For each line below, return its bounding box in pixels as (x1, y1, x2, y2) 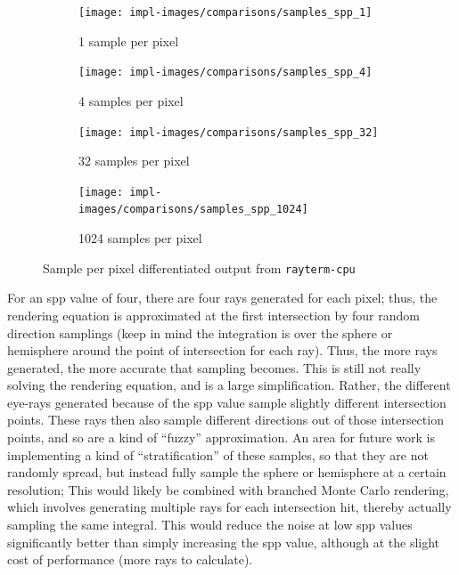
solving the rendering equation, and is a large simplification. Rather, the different (7, 376, 451, 394)
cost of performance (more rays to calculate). (7, 550, 253, 569)
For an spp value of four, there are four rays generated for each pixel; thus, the (7, 288, 438, 307)
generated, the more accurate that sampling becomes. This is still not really (7, 358, 422, 377)
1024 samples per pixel (78, 229, 202, 247)
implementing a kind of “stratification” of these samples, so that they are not (7, 445, 429, 464)
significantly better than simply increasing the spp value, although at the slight (7, 532, 440, 551)
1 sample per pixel (78, 31, 179, 50)
